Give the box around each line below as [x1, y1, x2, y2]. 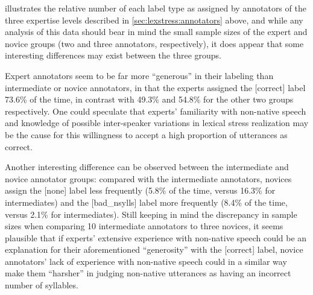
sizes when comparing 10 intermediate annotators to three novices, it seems [5, 220, 283, 232]
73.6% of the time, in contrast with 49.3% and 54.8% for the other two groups [5, 93, 294, 106]
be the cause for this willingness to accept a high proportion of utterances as [5, 128, 288, 141]
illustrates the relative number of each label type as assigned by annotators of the [5, 2, 306, 14]
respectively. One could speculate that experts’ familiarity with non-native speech [5, 104, 306, 117]
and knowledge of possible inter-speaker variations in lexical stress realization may [5, 116, 309, 129]
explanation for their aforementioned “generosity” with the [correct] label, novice [5, 243, 303, 256]
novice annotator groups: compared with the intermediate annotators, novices [5, 172, 292, 185]
